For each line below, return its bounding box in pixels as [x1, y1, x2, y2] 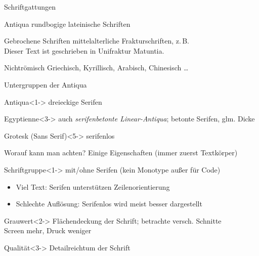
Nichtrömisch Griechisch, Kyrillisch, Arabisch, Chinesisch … [4, 62, 189, 73]
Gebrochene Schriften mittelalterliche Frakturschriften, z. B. [4, 35, 189, 46]
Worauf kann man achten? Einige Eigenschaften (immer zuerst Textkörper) [4, 147, 238, 158]
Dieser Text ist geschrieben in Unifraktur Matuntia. [4, 45, 164, 56]
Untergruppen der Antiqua [4, 79, 87, 90]
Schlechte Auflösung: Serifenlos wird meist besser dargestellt [16, 198, 202, 209]
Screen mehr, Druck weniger [4, 225, 92, 236]
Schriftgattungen [4, 2, 56, 12]
